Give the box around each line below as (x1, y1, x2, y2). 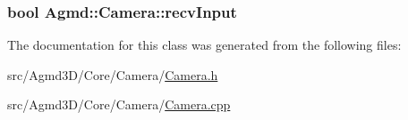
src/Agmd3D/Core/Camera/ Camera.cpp (7, 95, 231, 114)
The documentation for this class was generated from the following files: (7, 36, 402, 54)
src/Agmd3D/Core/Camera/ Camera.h (7, 65, 218, 84)
